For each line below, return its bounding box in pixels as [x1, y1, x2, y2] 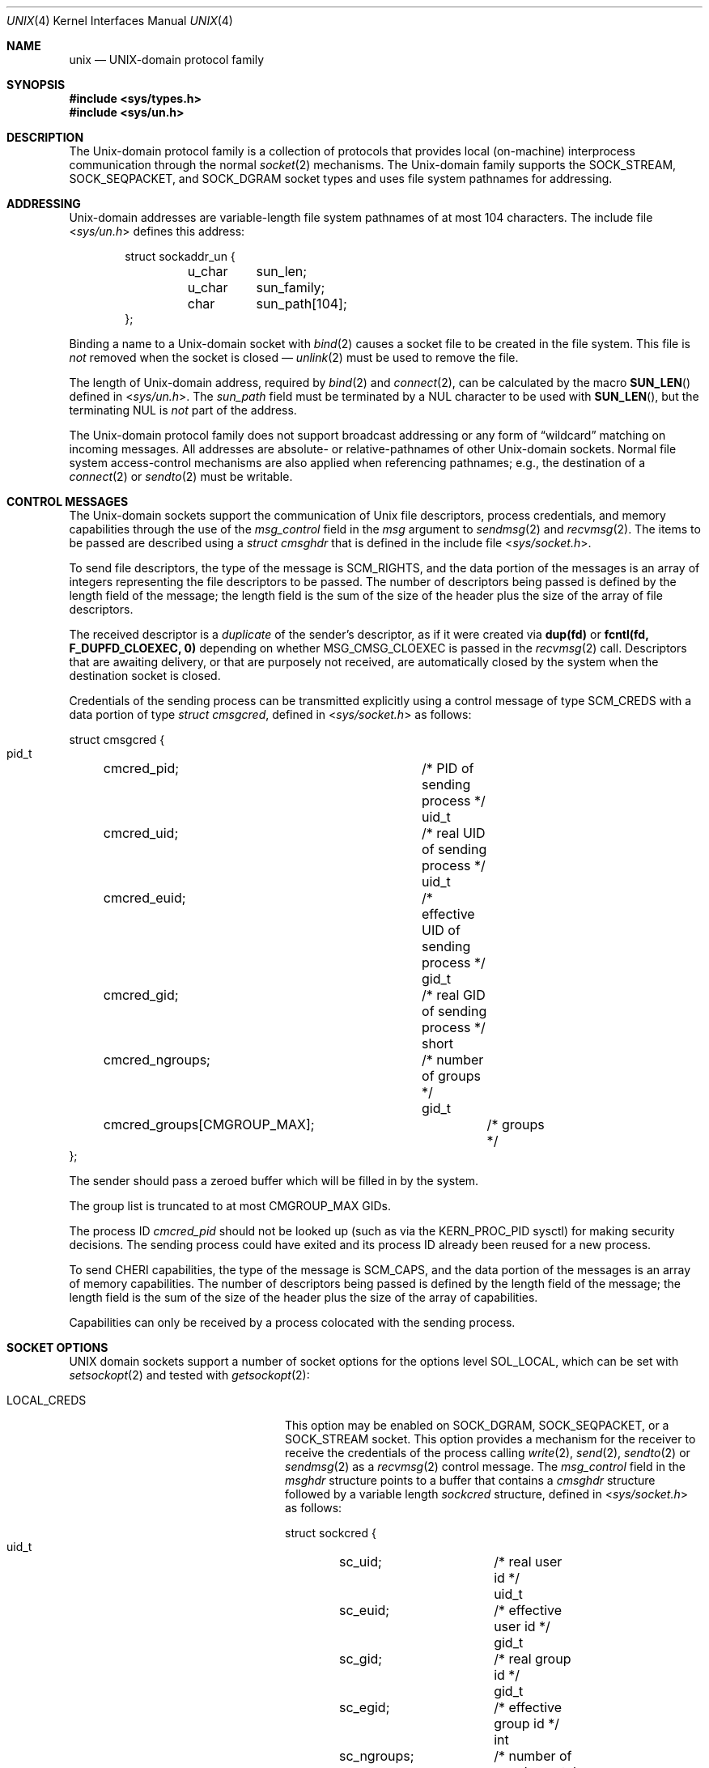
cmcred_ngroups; [103, 1052, 210, 1068]
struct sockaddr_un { [125, 249, 236, 263]
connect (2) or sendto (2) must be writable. [69, 470, 293, 483]
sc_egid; [338, 1699, 390, 1715]
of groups [422, 1068, 481, 1084]
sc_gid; [338, 1651, 383, 1667]
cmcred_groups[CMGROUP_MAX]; [103, 1116, 315, 1133]
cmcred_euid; [103, 890, 186, 906]
